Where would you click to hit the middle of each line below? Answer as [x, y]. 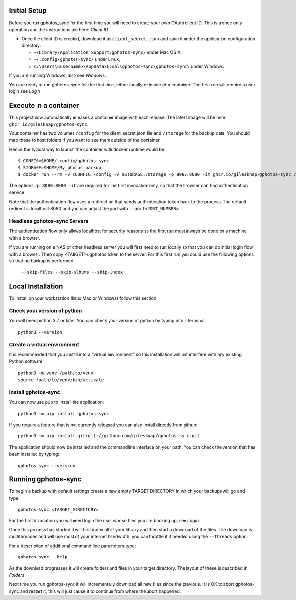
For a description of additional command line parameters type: [73, 546]
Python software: [27, 361]
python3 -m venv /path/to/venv [56, 373]
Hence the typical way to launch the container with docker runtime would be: [87, 149]
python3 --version [40, 332]
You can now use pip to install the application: [56, 402]
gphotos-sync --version [47, 465]
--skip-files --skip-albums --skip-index [72, 272]
